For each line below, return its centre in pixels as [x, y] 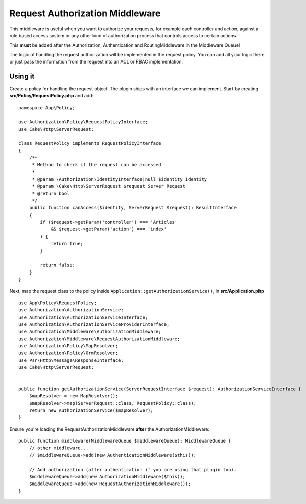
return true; [67, 244]
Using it [22, 76]
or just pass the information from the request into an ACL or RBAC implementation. [96, 62]
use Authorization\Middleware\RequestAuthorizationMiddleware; [99, 339]
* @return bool [51, 194]
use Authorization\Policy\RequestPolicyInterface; [83, 122]
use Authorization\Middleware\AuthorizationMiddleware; [90, 331]
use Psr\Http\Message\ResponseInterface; [71, 360]
